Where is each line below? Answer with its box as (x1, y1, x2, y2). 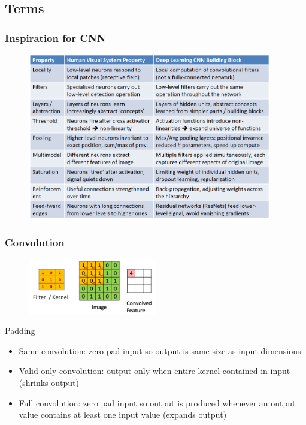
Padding (5, 324, 35, 337)
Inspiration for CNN (5, 30, 106, 45)
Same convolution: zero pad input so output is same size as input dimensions (19, 344, 301, 357)
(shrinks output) (19, 376, 79, 388)
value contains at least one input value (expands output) (19, 408, 227, 421)
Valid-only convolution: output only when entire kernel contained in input (19, 364, 290, 377)
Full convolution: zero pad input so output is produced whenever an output (19, 396, 296, 409)
